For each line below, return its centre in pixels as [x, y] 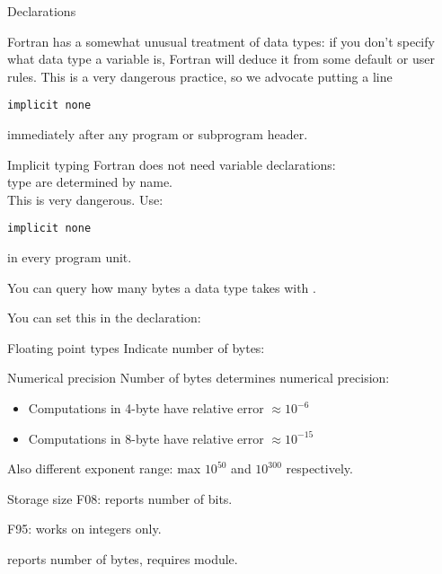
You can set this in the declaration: [104, 318]
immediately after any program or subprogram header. [158, 134]
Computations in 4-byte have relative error [146, 408]
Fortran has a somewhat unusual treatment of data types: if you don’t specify [221, 41]
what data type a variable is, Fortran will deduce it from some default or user [221, 59]
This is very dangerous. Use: [85, 199]
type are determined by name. [90, 182]
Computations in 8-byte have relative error [146, 438]
